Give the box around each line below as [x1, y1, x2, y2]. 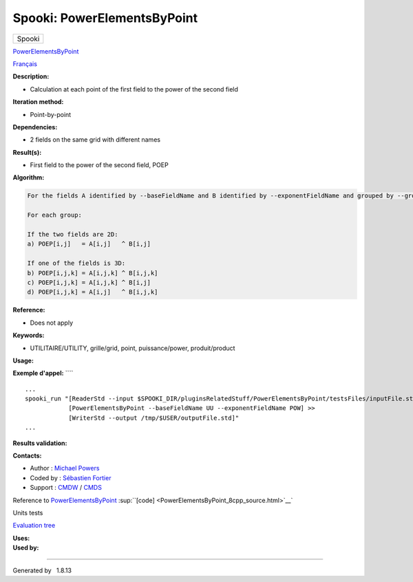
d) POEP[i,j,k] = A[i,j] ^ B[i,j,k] [27, 288, 158, 296]
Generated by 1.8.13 [12, 566, 72, 574]
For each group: [27, 211, 83, 219]
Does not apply [30, 319, 74, 327]
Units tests [12, 508, 43, 517]
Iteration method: [12, 98, 64, 106]
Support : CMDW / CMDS [30, 484, 103, 492]
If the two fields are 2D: [27, 230, 118, 238]
